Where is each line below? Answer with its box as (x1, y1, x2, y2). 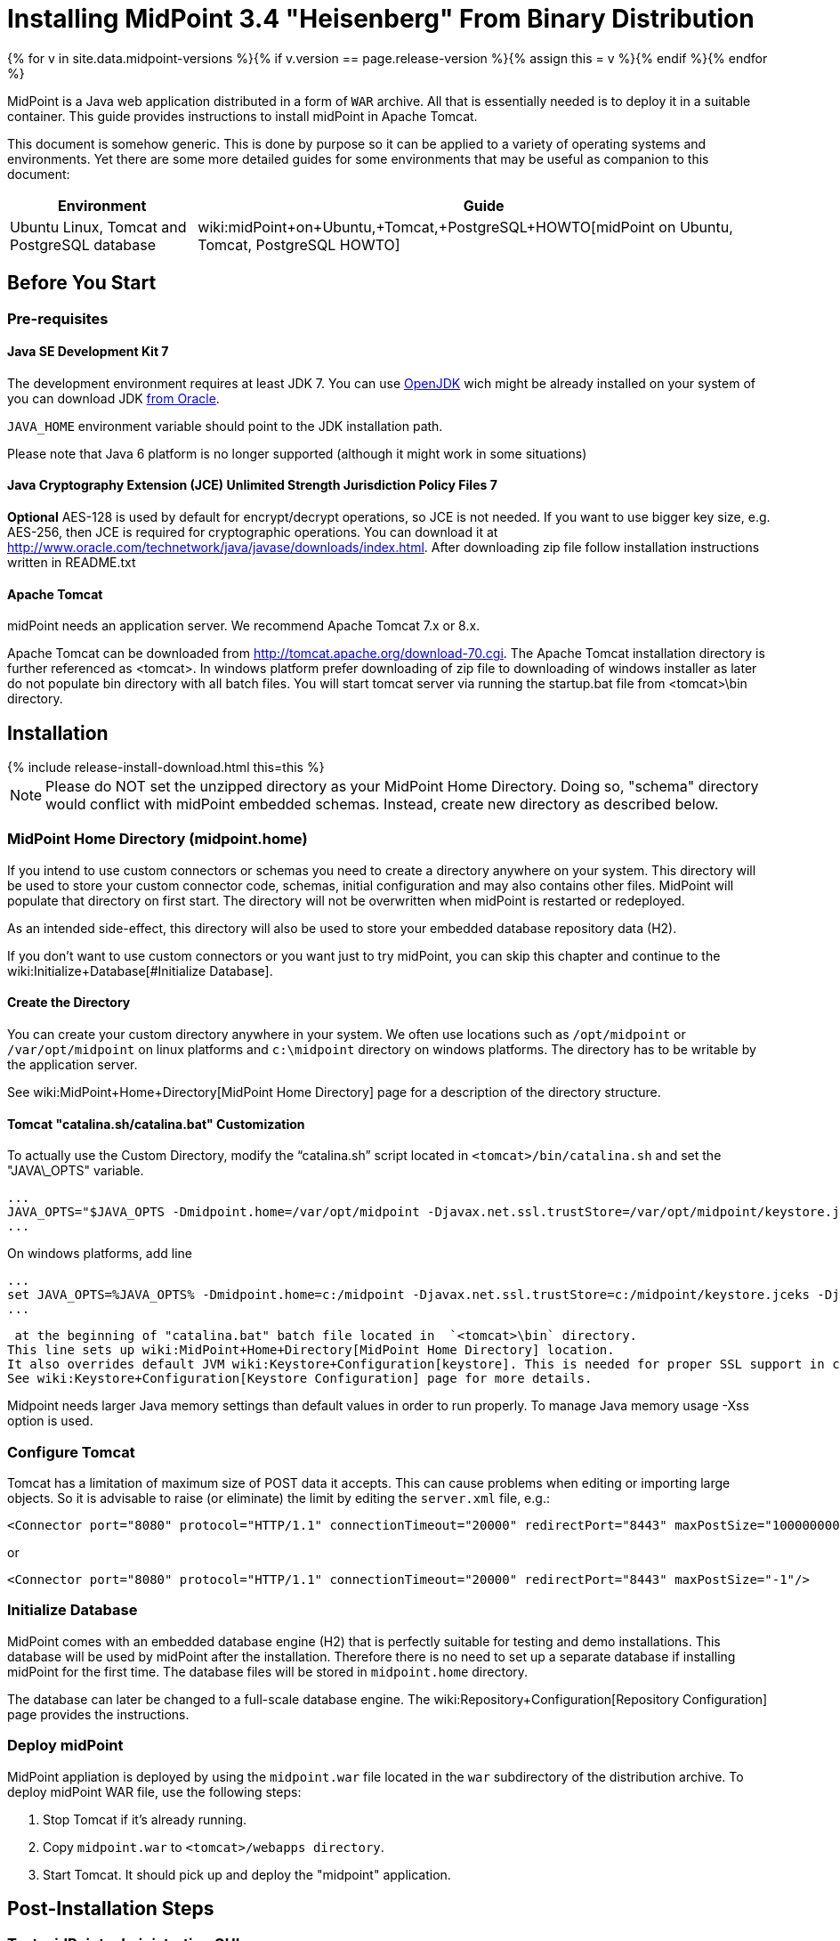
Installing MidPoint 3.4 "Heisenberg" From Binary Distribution (7, 4, 755, 34)
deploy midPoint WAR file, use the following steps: (7, 1783, 302, 1799)
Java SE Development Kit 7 (7, 344, 169, 360)
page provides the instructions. (7, 1706, 190, 1722)
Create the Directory (7, 995, 131, 1011)
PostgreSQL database (10, 235, 156, 254)
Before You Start (7, 272, 157, 295)
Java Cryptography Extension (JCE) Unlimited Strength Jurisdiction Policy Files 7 (7, 477, 497, 493)
